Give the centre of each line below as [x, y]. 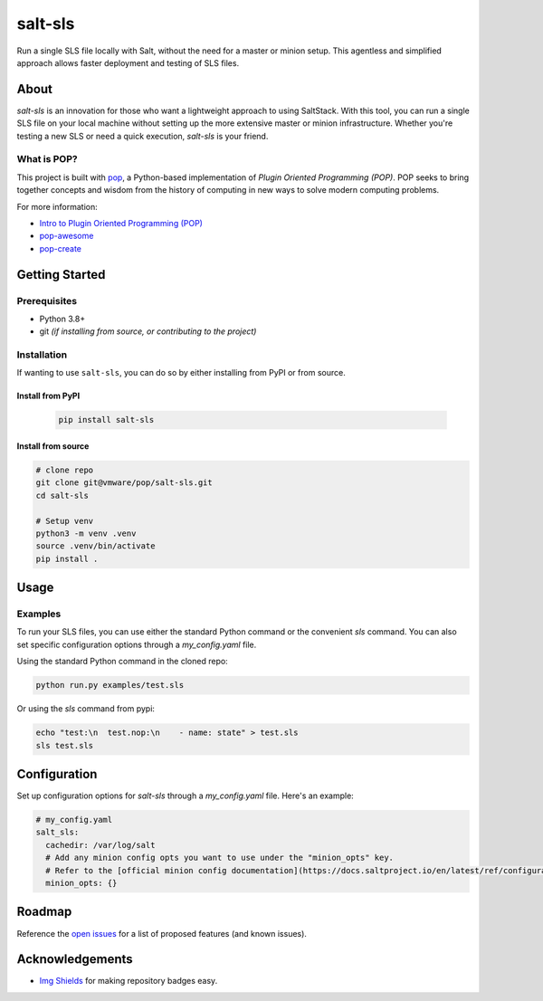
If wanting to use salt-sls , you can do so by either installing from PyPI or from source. [181, 373]
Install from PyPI [48, 396]
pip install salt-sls [106, 420]
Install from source [53, 446]
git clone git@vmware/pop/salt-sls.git [124, 483]
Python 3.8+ [62, 319]
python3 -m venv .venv [86, 533]
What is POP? [47, 159]
